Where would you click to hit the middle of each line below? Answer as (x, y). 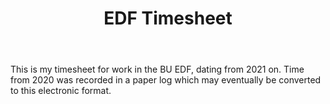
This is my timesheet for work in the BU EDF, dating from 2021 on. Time (157, 69)
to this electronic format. (61, 91)
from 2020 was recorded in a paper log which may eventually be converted (166, 80)
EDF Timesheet (168, 18)
